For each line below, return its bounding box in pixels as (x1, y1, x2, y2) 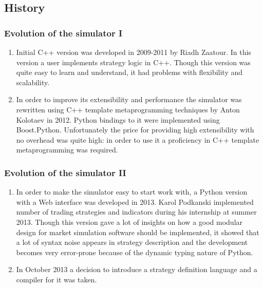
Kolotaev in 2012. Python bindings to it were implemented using (16, 114, 220, 125)
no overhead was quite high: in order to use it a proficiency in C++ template (16, 134, 259, 145)
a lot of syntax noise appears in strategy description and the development (16, 237, 248, 247)
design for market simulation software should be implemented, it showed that (16, 226, 259, 237)
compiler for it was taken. (16, 274, 97, 284)
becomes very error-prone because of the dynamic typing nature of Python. (16, 246, 253, 257)
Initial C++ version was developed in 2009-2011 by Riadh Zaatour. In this (16, 47, 251, 57)
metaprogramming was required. (16, 144, 118, 155)
